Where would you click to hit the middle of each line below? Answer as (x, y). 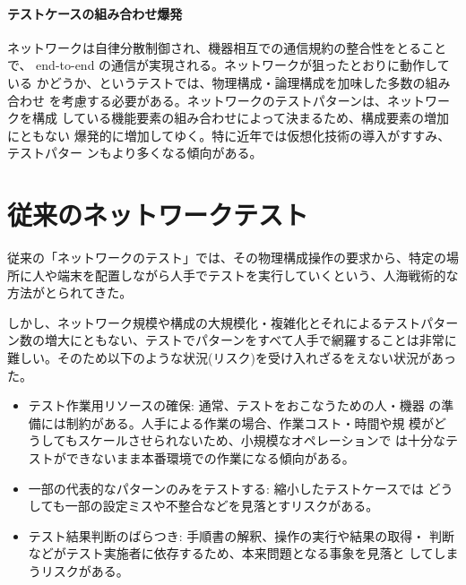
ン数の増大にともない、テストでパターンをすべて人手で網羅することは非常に (232, 340)
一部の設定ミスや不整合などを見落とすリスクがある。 (222, 506)
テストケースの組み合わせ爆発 (95, 13)
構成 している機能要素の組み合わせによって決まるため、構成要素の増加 (241, 118)
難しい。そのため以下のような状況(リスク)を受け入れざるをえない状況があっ (232, 358)
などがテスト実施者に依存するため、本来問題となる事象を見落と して (231, 553)
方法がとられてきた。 (70, 292)
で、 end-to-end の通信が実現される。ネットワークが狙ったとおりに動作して (229, 65)
